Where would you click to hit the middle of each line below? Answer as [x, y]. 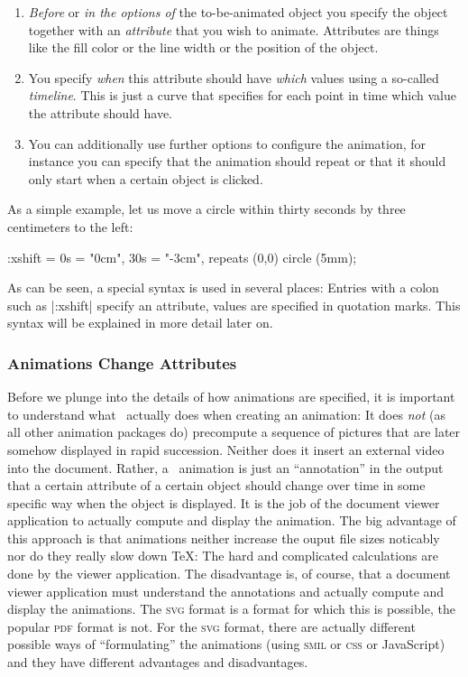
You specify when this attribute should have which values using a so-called [234, 77]
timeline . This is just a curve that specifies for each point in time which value [242, 95]
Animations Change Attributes [122, 362]
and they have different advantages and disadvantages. [158, 662]
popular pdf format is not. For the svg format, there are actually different [211, 626]
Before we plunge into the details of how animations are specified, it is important [231, 397]
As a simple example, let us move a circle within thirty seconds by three [206, 209]
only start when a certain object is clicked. [146, 178]
